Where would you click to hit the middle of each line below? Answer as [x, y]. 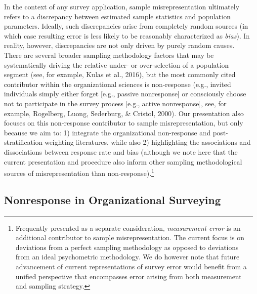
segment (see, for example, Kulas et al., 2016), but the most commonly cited [120, 74]
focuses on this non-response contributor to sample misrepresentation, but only [124, 123]
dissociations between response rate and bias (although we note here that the [121, 151]
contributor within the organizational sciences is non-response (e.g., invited [118, 84]
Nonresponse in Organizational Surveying [112, 199]
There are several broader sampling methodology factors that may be [109, 55]
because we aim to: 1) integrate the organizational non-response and [107, 132]
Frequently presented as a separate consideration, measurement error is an [128, 228]
